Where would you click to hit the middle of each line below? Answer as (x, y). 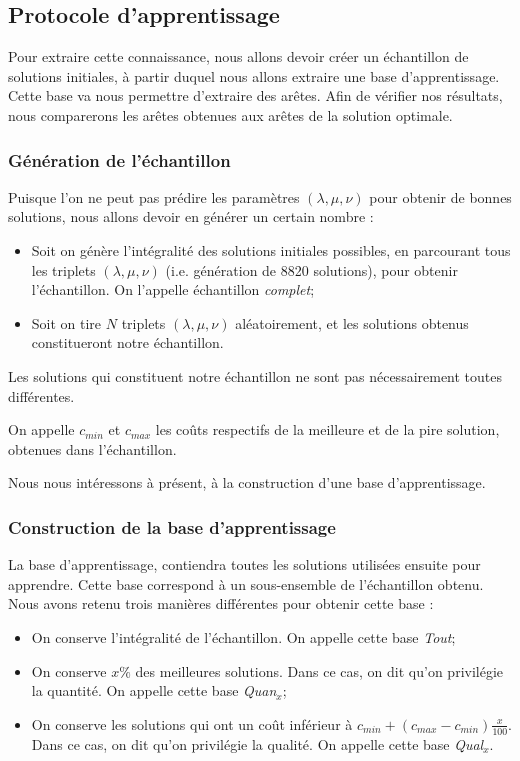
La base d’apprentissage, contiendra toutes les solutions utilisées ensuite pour (244, 564)
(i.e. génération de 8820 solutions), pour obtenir (311, 269)
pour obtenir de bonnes (440, 196)
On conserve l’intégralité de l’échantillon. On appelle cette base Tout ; (243, 636)
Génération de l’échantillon (119, 159)
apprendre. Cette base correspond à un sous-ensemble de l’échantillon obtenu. (246, 583)
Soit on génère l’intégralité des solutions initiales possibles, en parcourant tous (271, 249)
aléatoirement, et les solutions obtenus (352, 322)
